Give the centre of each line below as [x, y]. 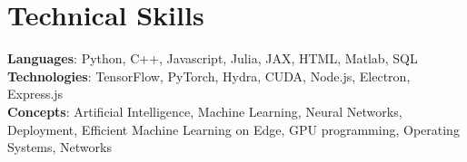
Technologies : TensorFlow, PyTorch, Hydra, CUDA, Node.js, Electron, [209, 76]
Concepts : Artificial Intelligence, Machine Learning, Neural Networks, [205, 111]
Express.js [35, 94]
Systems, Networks [60, 147]
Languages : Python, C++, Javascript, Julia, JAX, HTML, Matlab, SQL [213, 58]
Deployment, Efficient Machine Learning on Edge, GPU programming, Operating [233, 129]
